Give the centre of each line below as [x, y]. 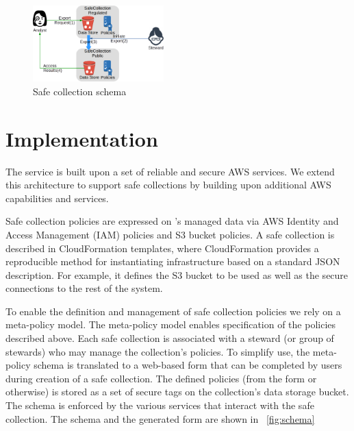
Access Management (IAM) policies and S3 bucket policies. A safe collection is [170, 234]
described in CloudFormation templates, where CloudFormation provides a [162, 248]
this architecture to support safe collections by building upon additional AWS [168, 185]
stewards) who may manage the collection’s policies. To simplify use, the [158, 351]
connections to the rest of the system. [84, 288]
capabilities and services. [57, 198]
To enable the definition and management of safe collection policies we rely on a [173, 311]
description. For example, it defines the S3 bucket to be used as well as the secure [177, 274]
